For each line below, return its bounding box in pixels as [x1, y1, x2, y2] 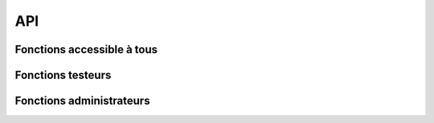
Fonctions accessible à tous [14, 43, 158, 56]
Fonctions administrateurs [14, 94, 150, 108]
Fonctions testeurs [14, 68, 112, 82]
